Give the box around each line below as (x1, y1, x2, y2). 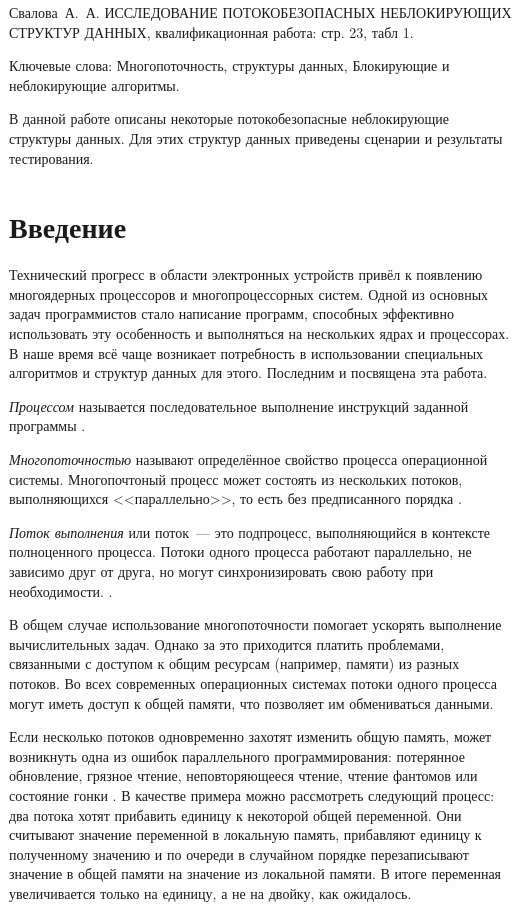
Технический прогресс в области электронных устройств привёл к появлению (9, 264, 483, 285)
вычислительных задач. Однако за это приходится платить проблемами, (9, 633, 445, 654)
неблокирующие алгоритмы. (9, 74, 180, 95)
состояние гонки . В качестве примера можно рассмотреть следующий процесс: (9, 784, 495, 805)
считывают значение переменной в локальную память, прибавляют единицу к (9, 824, 482, 845)
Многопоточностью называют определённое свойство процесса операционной (9, 449, 488, 470)
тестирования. (9, 147, 94, 168)
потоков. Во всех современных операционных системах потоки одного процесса (9, 672, 497, 693)
